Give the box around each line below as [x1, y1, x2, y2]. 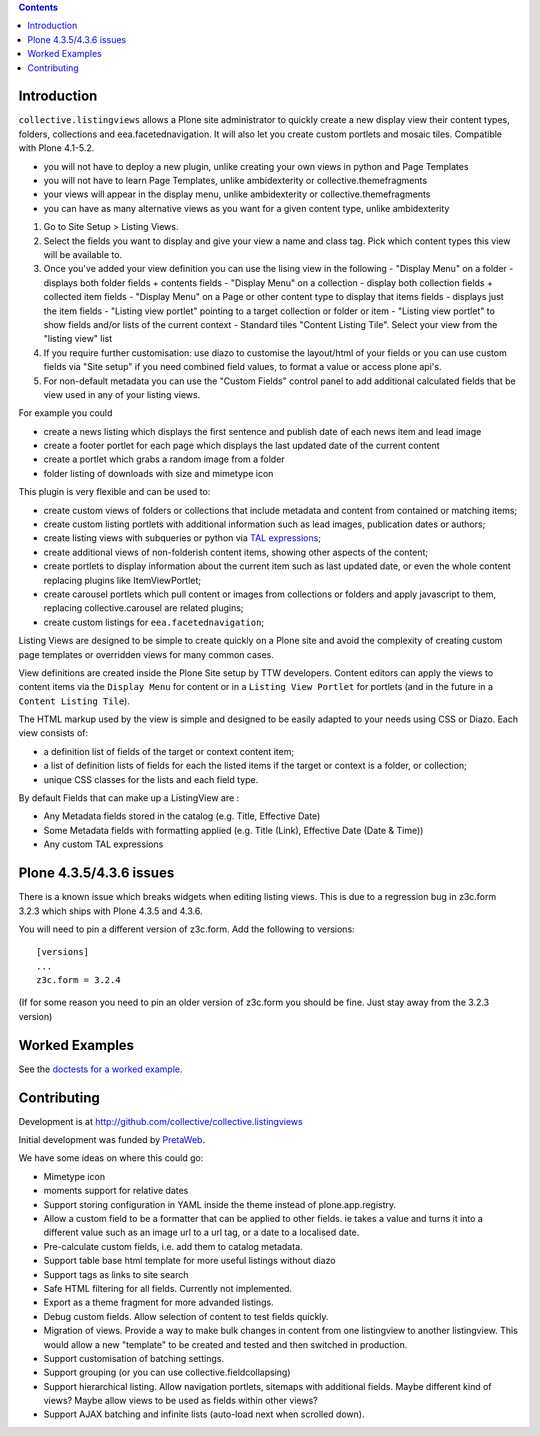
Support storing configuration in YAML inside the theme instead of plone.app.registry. [43, 1198, 397, 1210]
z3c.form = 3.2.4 [36, 975, 121, 986]
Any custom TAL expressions [43, 838, 164, 850]
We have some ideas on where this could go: [18, 1152, 204, 1164]
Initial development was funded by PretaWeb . [18, 1134, 205, 1146]
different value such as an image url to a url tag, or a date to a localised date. [43, 1226, 360, 1239]
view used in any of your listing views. [43, 388, 201, 400]
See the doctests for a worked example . [18, 1063, 184, 1075]
